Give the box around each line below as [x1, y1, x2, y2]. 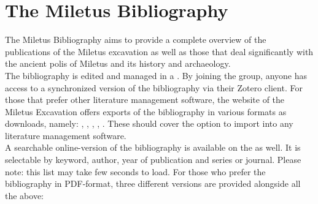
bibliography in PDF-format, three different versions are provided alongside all [5, 177, 301, 190]
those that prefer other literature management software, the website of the [5, 93, 285, 106]
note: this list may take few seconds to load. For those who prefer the [5, 165, 266, 178]
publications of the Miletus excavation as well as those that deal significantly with [5, 45, 314, 58]
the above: [5, 189, 44, 202]
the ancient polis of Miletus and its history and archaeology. [5, 57, 231, 70]
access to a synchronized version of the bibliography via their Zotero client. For [5, 81, 303, 94]
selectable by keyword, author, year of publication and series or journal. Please [5, 153, 301, 166]
